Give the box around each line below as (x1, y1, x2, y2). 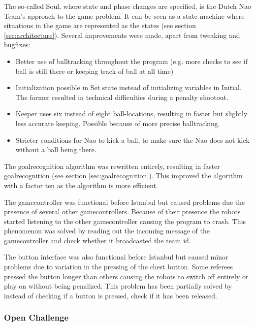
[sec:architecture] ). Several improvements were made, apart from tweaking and (4, 30, 240, 40)
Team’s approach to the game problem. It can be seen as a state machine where (4, 10, 245, 21)
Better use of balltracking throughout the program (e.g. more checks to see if (15, 56, 248, 66)
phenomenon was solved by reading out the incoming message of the (4, 226, 210, 236)
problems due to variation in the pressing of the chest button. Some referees (4, 261, 233, 272)
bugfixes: (4, 39, 31, 50)
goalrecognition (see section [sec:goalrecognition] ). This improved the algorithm (4, 170, 243, 181)
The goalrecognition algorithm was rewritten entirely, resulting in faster (4, 161, 220, 171)
